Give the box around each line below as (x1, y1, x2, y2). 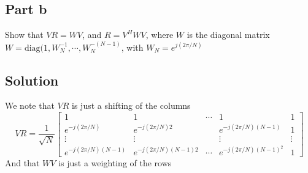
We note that (5, 99, 55, 112)
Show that (5, 28, 44, 41)
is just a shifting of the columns (72, 99, 191, 112)
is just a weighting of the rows (58, 156, 172, 169)
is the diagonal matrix (187, 28, 270, 41)
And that (5, 156, 40, 169)
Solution (5, 70, 59, 89)
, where (145, 28, 174, 41)
